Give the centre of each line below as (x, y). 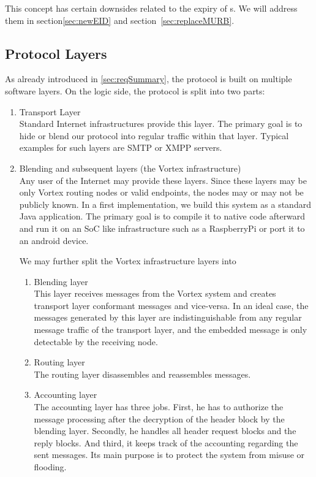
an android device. (54, 240)
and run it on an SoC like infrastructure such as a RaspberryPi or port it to (162, 228)
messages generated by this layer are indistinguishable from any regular (168, 317)
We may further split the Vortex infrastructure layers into (128, 261)
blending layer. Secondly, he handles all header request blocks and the (165, 431)
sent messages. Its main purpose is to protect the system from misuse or (169, 455)
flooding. (50, 467)
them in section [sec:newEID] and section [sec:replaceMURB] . (120, 20)
